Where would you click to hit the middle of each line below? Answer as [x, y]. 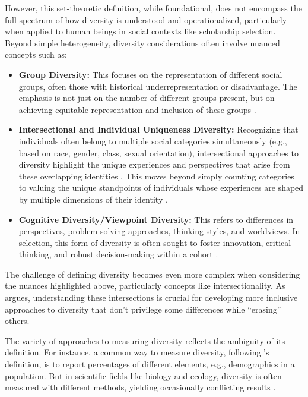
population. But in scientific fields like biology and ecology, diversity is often [143, 375]
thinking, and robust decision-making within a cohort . [118, 254]
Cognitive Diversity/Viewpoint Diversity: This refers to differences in [156, 219]
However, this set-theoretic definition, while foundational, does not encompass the [153, 8]
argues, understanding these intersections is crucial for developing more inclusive [151, 297]
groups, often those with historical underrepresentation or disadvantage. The [158, 86]
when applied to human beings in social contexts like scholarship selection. [140, 31]
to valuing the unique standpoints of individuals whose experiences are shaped [161, 188]
